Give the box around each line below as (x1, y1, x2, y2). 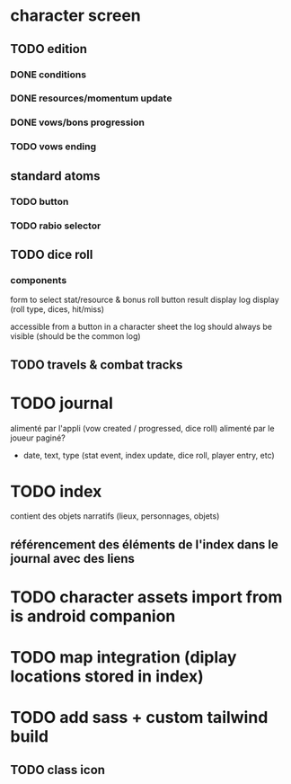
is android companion (10, 606, 176, 627)
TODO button (10, 195, 69, 208)
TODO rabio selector (10, 219, 101, 232)
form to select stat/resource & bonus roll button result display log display (10, 294, 279, 306)
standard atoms (10, 168, 101, 183)
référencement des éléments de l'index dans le (10, 537, 279, 552)
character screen (10, 5, 142, 26)
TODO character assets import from (10, 587, 283, 608)
